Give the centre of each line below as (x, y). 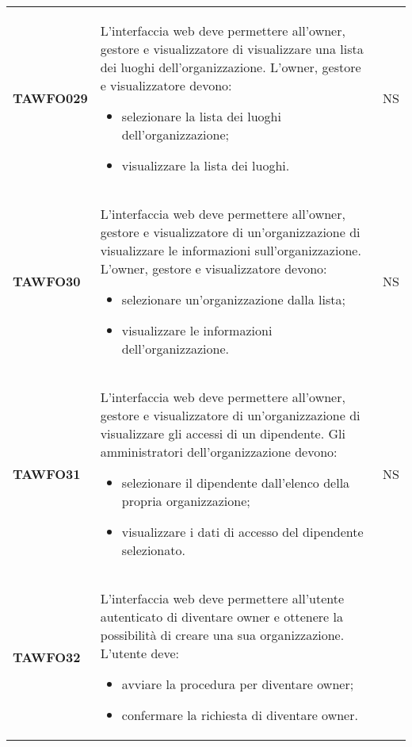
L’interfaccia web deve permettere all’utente (222, 598)
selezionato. (153, 550)
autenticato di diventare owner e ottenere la (221, 617)
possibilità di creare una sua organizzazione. (222, 635)
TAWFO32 (47, 657)
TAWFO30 (47, 281)
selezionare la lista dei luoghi (201, 116)
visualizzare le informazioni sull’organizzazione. (231, 250)
